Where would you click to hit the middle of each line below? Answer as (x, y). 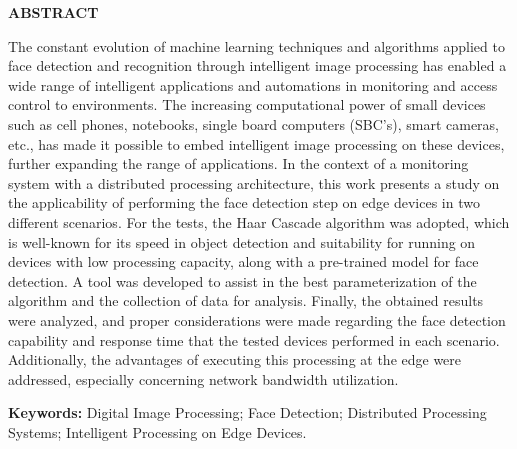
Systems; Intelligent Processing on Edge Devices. (157, 431)
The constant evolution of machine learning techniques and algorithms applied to (256, 45)
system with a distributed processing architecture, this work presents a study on (254, 182)
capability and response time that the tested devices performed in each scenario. (254, 339)
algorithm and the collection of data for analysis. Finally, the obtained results (246, 300)
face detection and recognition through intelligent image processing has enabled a (257, 65)
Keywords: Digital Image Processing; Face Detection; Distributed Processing (247, 412)
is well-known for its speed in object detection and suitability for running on (242, 241)
